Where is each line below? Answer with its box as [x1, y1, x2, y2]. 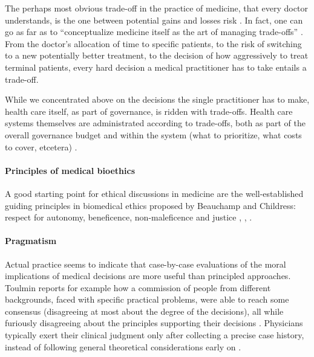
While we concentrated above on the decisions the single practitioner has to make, [5, 93, 310, 106]
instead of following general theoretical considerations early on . [5, 340, 241, 353]
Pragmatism [5, 234, 57, 247]
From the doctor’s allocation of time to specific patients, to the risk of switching [5, 37, 302, 50]
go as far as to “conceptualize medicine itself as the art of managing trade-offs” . [5, 25, 303, 38]
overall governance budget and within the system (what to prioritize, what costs [5, 128, 302, 141]
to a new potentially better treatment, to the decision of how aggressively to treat [5, 49, 309, 62]
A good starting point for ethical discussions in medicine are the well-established [5, 187, 304, 199]
